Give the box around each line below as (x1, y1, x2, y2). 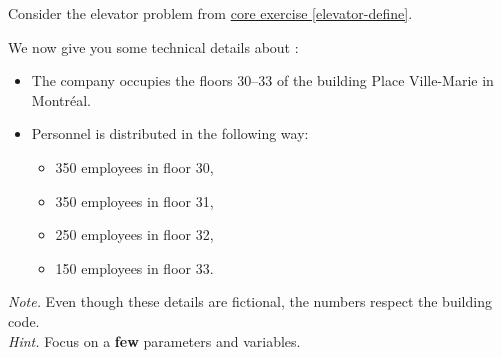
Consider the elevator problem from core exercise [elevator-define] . (8, 3, 413, 23)
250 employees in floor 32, (55, 224, 214, 245)
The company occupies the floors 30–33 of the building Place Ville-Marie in (31, 70, 494, 91)
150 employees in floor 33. (55, 257, 214, 278)
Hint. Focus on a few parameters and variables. (8, 330, 301, 351)
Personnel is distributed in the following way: (31, 123, 309, 144)
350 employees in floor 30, (55, 156, 214, 177)
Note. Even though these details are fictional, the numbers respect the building (8, 291, 492, 312)
